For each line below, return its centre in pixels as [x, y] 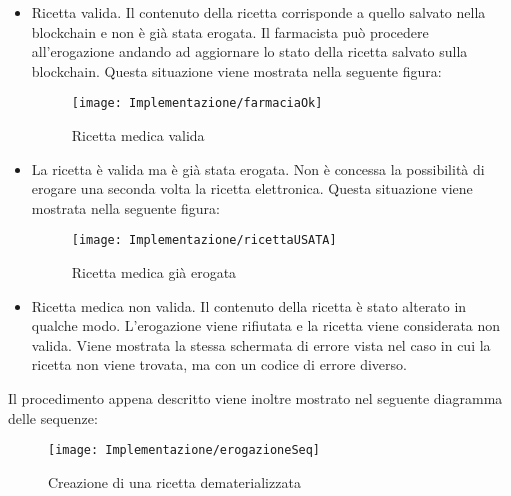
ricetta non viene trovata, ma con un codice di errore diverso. [219, 364]
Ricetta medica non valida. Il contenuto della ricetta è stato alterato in [249, 305]
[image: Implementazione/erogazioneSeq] [184, 450]
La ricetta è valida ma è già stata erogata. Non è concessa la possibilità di [258, 168]
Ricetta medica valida [138, 135]
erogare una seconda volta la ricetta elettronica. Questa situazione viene [252, 188]
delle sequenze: [53, 417]
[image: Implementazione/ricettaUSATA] [204, 240]
